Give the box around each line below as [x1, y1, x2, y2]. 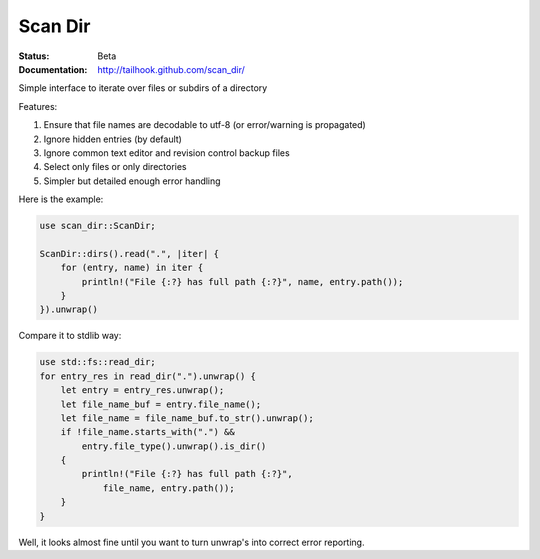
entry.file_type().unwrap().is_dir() [81, 440, 267, 452]
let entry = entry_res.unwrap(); [60, 385, 225, 396]
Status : [18, 50, 50, 62]
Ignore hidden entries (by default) [43, 133, 182, 145]
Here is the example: [18, 193, 104, 205]
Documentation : [18, 63, 88, 75]
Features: [18, 100, 58, 112]
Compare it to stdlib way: [18, 330, 122, 342]
